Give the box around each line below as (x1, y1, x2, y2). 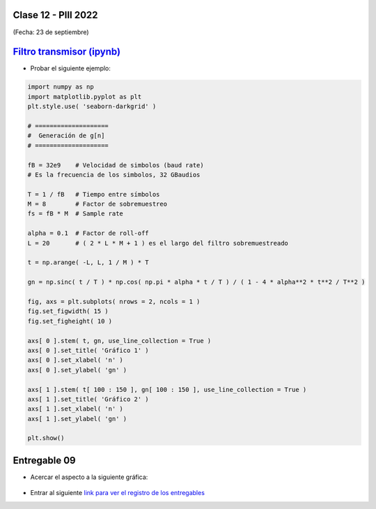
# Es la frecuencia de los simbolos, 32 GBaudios (27, 171, 201, 178)
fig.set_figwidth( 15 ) (27, 307, 109, 315)
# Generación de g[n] (27, 132, 105, 139)
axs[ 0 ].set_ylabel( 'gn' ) (27, 366, 127, 374)
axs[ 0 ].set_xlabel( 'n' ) (27, 356, 123, 364)
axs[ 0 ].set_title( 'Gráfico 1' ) (27, 346, 149, 354)
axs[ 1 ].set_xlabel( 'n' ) (27, 405, 123, 413)
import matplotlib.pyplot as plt (27, 93, 142, 100)
